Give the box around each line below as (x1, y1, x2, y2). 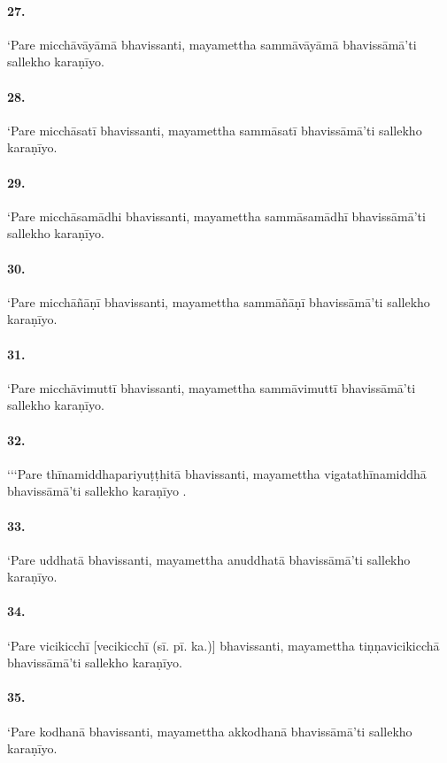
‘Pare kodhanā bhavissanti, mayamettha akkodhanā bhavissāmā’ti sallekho (7, 721, 412, 740)
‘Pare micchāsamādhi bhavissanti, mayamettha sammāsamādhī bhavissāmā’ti (7, 206, 426, 225)
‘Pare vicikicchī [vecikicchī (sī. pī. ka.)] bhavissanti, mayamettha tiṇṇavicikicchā (7, 636, 440, 654)
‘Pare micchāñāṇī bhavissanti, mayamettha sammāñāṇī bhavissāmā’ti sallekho (7, 292, 430, 311)
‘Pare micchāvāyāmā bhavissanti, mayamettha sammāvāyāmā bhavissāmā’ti (7, 35, 417, 53)
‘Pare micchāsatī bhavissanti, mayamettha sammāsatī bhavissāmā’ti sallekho (7, 120, 422, 139)
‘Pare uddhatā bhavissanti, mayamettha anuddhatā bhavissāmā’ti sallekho (7, 550, 411, 568)
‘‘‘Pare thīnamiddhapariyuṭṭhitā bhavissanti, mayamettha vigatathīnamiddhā (7, 464, 427, 482)
